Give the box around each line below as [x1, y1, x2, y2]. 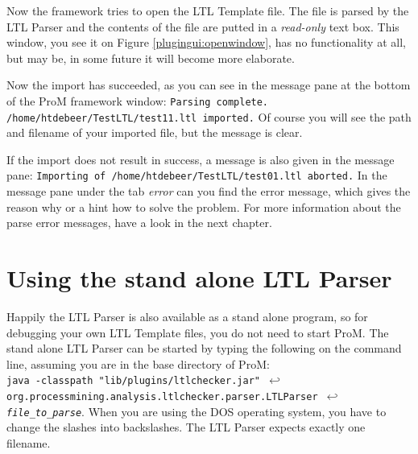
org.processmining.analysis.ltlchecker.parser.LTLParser [6, 391, 318, 403]
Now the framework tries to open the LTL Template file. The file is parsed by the [6, 2, 409, 19]
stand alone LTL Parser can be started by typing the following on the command [6, 340, 402, 357]
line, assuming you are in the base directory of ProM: [6, 355, 270, 372]
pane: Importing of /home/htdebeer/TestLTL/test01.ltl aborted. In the [6, 167, 387, 184]
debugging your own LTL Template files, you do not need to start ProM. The [6, 324, 389, 340]
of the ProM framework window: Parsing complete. [6, 92, 269, 109]
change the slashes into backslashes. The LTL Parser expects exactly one [6, 419, 366, 435]
